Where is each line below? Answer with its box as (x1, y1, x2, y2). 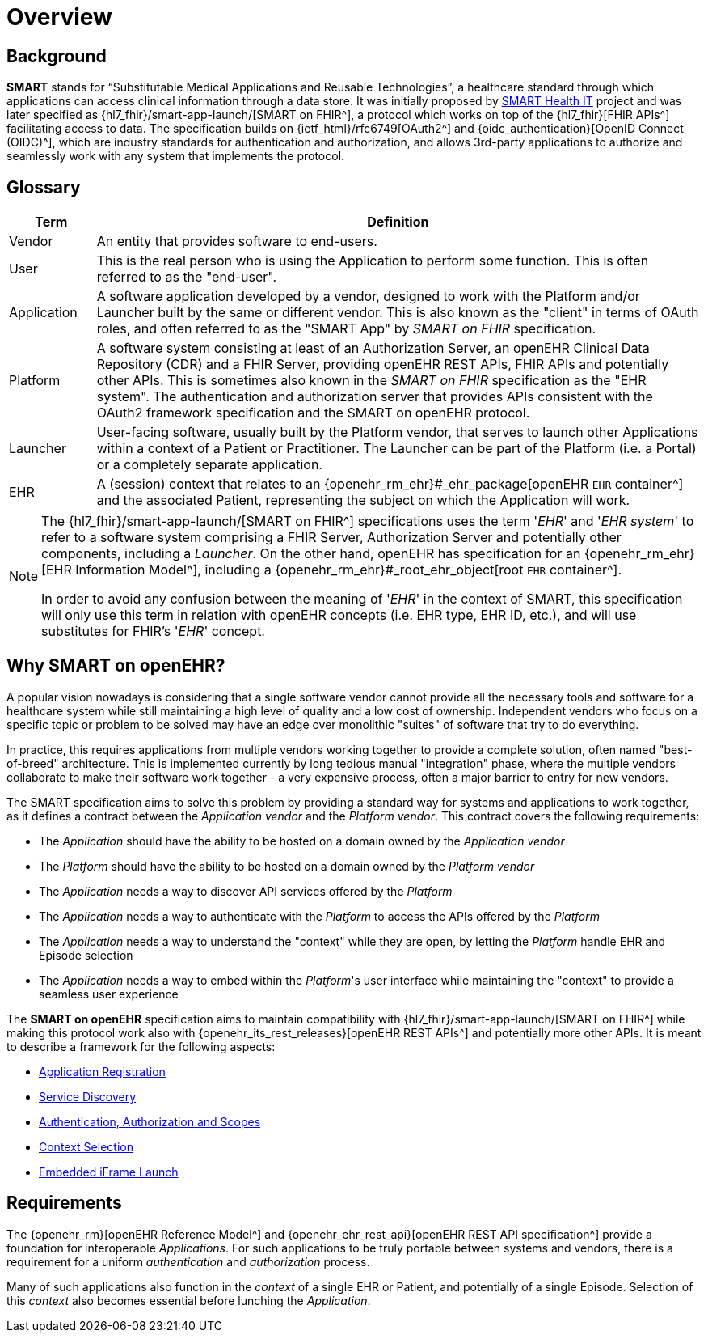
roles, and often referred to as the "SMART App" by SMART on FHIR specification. (96, 320, 596, 337)
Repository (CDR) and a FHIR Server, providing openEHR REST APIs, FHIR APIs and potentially (96, 356, 669, 373)
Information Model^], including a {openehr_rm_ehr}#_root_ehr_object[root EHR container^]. (75, 561, 622, 578)
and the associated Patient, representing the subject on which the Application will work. (96, 492, 630, 509)
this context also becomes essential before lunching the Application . (6, 1293, 371, 1307)
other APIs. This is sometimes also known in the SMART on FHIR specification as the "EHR (96, 372, 647, 389)
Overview (6, 3, 112, 31)
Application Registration (39, 1064, 166, 1078)
